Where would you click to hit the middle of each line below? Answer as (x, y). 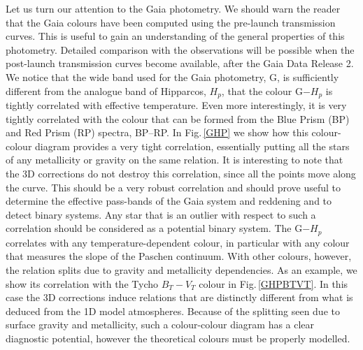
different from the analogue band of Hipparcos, (106, 90)
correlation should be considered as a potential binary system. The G (154, 228)
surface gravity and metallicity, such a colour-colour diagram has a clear (160, 325)
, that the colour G (262, 90)
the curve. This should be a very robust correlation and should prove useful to (173, 187)
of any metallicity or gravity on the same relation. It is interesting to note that (175, 160)
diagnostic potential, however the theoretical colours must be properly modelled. (178, 338)
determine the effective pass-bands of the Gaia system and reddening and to (169, 201)
